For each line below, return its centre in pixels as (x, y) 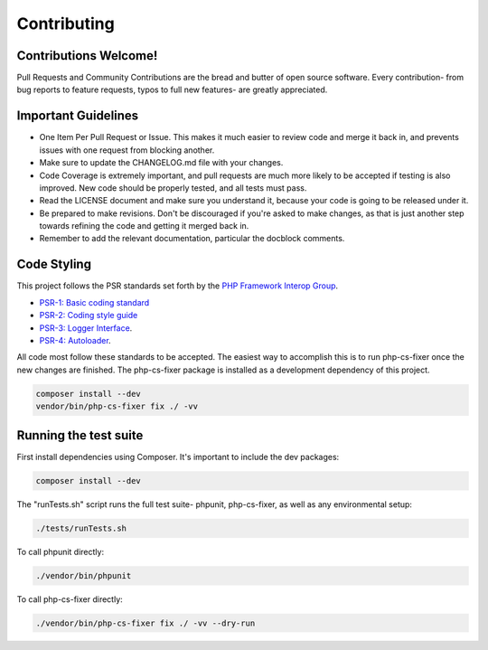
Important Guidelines (78, 116)
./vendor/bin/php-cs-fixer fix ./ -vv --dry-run (145, 623)
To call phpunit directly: (60, 551)
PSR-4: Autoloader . (75, 340)
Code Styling (54, 264)
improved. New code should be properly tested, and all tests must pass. (173, 188)
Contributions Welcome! (87, 56)
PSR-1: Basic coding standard (94, 302)
